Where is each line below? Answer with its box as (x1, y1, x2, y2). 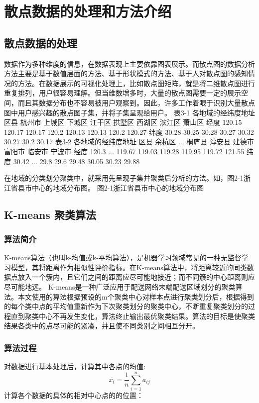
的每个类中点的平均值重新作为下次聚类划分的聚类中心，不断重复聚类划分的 (4, 301, 248, 311)
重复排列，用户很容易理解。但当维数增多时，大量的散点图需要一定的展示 (4, 88, 241, 98)
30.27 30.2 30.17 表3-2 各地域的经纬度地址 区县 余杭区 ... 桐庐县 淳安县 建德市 (4, 136, 254, 147)
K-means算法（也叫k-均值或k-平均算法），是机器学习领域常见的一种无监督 (4, 252, 242, 263)
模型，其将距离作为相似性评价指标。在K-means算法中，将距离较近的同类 (10, 262, 247, 272)
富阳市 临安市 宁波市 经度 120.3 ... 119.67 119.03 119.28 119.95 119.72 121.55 (4, 146, 245, 156)
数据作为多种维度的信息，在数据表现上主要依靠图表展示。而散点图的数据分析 (4, 58, 255, 69)
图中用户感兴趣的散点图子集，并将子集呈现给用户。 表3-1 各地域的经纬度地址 (4, 107, 255, 117)
